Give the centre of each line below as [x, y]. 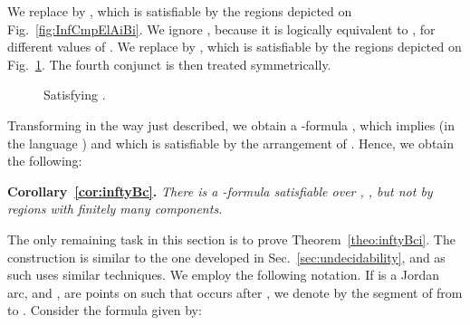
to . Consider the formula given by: [105, 310]
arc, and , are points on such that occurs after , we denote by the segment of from [235, 292]
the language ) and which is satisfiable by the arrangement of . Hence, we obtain [231, 143]
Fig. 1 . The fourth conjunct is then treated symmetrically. [169, 64]
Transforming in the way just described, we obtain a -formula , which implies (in [231, 124]
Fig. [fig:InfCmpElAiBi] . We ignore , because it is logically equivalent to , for [221, 29]
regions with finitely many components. [115, 209]
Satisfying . [75, 95]
